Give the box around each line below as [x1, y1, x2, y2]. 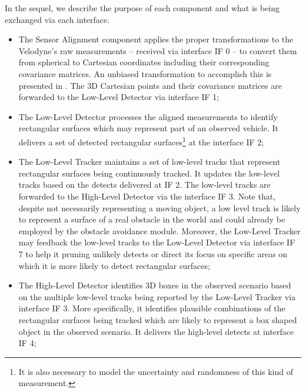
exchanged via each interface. [5, 13, 110, 25]
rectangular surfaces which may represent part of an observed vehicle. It [18, 122, 278, 134]
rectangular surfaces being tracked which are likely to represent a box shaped [18, 313, 297, 325]
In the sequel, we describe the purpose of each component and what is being [5, 2, 280, 14]
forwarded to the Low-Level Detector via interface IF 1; [18, 91, 219, 103]
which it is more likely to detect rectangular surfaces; [18, 259, 210, 271]
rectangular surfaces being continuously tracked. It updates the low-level [18, 167, 280, 179]
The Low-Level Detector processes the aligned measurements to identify [18, 110, 278, 122]
